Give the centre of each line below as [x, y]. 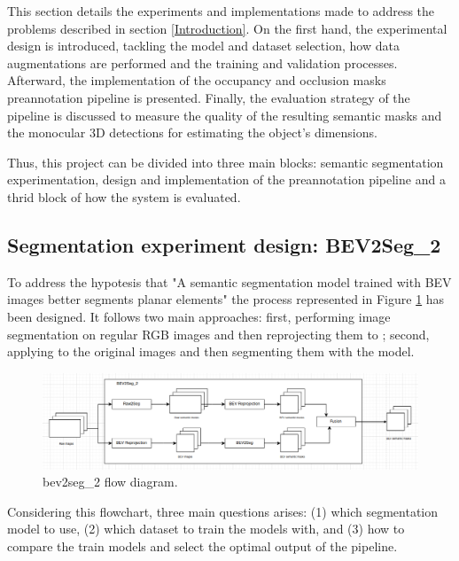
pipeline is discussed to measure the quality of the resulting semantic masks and [225, 115]
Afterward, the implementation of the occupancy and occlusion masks [197, 80]
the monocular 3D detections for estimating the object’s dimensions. [192, 132]
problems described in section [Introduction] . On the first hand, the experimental [227, 28]
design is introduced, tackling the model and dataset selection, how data [203, 46]
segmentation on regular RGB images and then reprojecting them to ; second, [218, 334]
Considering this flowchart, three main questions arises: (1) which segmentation [223, 511]
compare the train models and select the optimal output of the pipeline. [202, 545]
